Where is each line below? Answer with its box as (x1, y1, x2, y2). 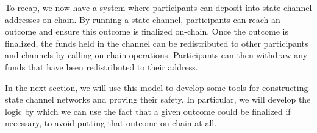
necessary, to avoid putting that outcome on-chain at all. (5, 117, 217, 129)
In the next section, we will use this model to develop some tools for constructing (5, 81, 308, 94)
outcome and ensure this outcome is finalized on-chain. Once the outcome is (5, 25, 289, 38)
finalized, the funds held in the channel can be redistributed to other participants (5, 36, 308, 49)
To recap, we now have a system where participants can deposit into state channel (5, 1, 312, 13)
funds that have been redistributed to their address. (5, 60, 198, 73)
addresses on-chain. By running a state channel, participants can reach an (5, 13, 280, 26)
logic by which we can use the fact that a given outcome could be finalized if (5, 104, 291, 117)
